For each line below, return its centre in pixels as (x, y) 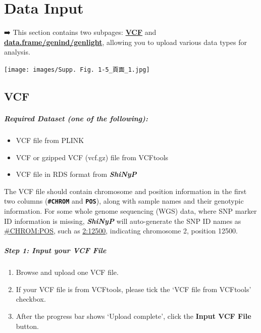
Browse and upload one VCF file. (67, 272)
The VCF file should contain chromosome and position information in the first (125, 191)
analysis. (17, 52)
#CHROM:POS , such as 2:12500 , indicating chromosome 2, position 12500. (121, 231)
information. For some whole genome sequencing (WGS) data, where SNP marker (130, 210)
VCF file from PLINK (50, 140)
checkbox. (31, 299)
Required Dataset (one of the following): (76, 118)
